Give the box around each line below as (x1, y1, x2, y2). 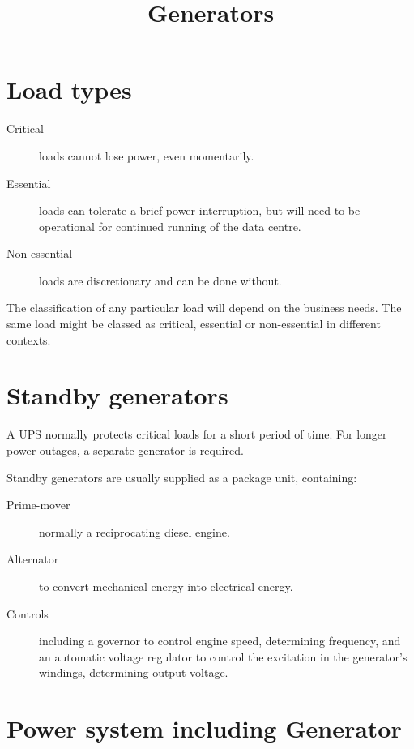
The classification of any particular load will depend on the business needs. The (6, 299, 402, 316)
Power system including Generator (6, 712, 402, 745)
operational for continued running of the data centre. (39, 217, 301, 234)
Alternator (6, 550, 59, 567)
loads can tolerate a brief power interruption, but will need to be (39, 202, 361, 219)
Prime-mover (6, 496, 70, 513)
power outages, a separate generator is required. (6, 441, 244, 458)
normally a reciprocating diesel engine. (39, 523, 230, 540)
